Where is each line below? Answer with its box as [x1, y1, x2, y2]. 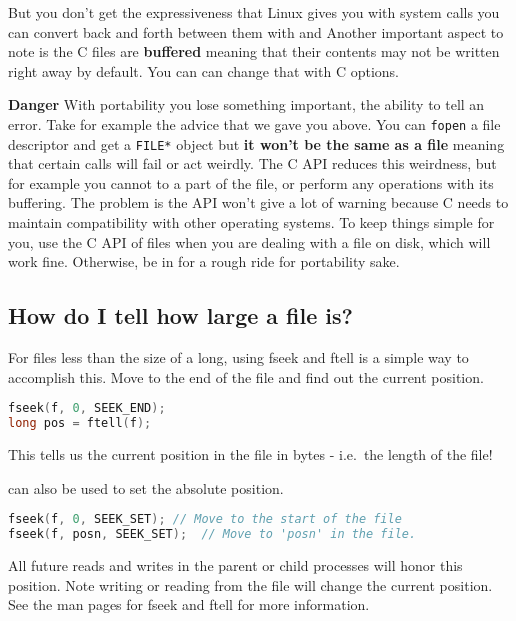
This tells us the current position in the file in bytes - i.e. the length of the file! [8, 443, 493, 464]
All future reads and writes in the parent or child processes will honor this [8, 554, 463, 575]
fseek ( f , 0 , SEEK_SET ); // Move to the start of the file [8, 512, 402, 527]
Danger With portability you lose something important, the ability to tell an [8, 94, 485, 115]
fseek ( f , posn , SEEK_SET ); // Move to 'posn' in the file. [8, 527, 417, 542]
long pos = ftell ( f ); [8, 416, 152, 431]
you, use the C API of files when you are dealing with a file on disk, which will [8, 231, 491, 252]
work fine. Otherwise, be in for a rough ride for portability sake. [8, 251, 400, 272]
